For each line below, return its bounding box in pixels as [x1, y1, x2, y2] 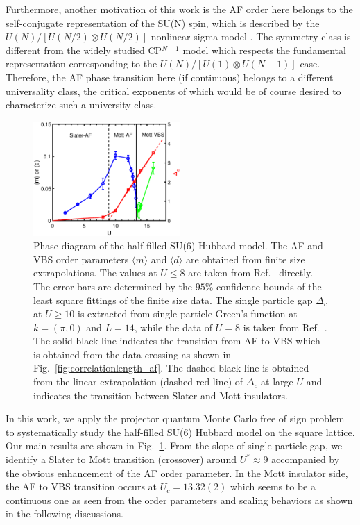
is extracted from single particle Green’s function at [77, 306, 298, 321]
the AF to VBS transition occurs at [6, 479, 157, 494]
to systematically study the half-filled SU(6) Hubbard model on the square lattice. [6, 424, 355, 439]
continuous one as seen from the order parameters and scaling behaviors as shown [6, 492, 353, 507]
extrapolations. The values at [33, 265, 157, 280]
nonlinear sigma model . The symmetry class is [151, 29, 351, 44]
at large [261, 374, 293, 389]
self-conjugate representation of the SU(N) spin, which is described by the [6, 15, 320, 30]
